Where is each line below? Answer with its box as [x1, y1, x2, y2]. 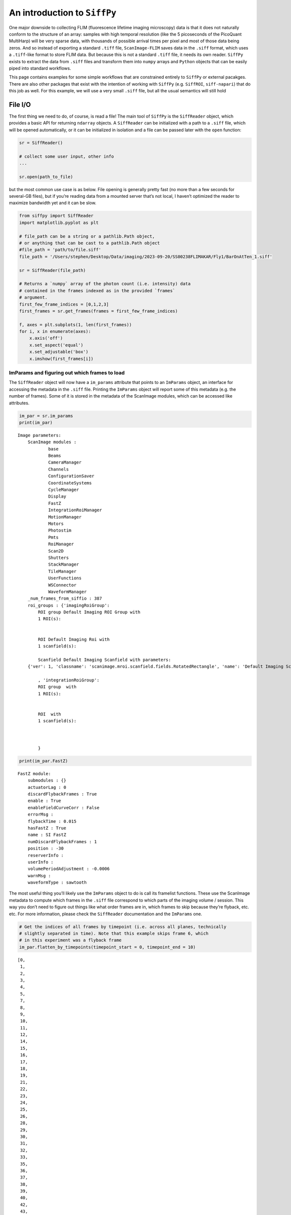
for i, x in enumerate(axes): [19, 329, 91, 334]
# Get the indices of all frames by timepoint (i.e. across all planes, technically [19, 924, 226, 929]
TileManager [48, 569, 77, 574]
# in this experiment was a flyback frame [19, 937, 122, 943]
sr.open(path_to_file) [19, 174, 73, 179]
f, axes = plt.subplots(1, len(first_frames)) [19, 322, 132, 328]
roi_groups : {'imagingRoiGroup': [27, 603, 110, 608]
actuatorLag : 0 [27, 784, 66, 790]
